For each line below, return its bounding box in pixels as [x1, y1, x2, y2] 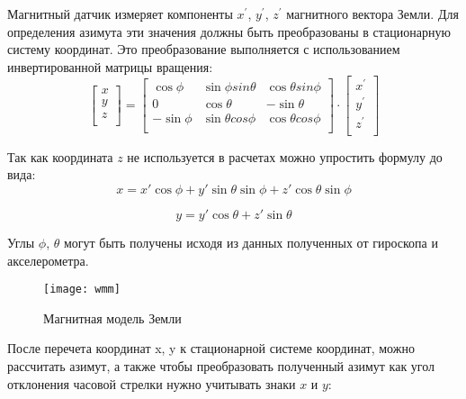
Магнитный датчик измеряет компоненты [7, 5, 233, 23]
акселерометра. [7, 250, 89, 269]
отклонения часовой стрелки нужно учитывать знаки [7, 374, 296, 393]
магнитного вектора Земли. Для [286, 5, 459, 23]
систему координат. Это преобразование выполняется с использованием [7, 40, 400, 59]
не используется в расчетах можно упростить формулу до [127, 147, 443, 166]
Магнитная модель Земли [43, 308, 182, 327]
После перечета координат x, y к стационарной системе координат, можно [7, 339, 415, 358]
